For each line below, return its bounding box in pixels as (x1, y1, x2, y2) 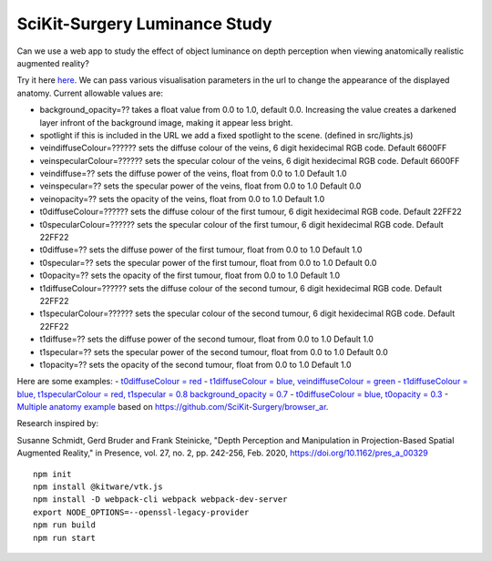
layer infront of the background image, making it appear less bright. (39, 117, 293, 127)
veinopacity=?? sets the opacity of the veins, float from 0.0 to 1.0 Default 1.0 (39, 193, 325, 204)
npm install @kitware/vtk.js (33, 482, 163, 492)
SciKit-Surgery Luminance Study (16, 14, 272, 34)
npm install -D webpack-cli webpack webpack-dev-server (33, 495, 288, 505)
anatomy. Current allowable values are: (16, 87, 164, 98)
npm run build (33, 520, 96, 530)
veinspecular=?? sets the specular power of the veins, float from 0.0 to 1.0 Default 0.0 (39, 180, 362, 191)
